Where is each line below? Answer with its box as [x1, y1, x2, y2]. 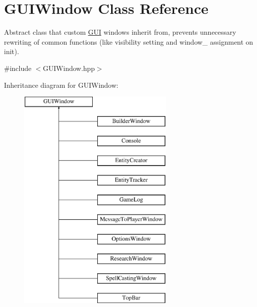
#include [4, 62, 32, 73]
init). [4, 46, 19, 57]
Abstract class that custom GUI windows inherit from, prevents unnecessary [4, 27, 236, 37]
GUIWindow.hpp [43, 62, 95, 73]
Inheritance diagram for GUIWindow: [4, 79, 119, 90]
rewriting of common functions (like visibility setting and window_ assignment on [4, 36, 254, 47]
